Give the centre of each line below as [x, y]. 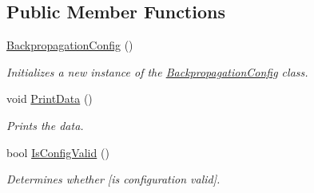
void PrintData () [50, 98]
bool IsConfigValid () [58, 152]
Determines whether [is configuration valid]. [113, 179]
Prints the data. [45, 125]
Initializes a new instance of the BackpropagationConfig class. [157, 71]
